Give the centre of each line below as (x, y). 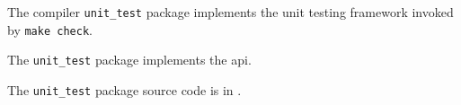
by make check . (50, 29)
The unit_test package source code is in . (124, 89)
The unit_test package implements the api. (129, 60)
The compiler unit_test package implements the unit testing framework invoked (230, 12)
